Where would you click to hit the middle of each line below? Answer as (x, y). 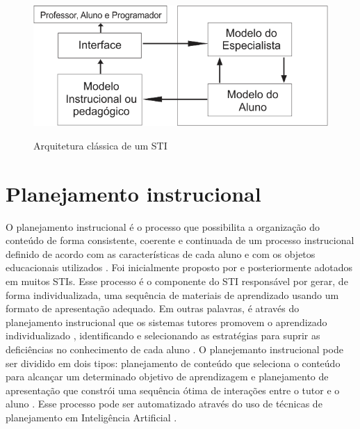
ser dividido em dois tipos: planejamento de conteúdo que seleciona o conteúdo (173, 363)
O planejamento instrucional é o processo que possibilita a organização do (163, 226)
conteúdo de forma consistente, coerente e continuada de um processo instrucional (180, 240)
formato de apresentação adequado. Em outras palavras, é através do (153, 308)
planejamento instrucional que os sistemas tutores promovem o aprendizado (166, 322)
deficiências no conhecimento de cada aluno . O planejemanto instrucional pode (174, 349)
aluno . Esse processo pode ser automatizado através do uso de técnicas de (164, 404)
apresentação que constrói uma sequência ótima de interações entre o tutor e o (173, 390)
